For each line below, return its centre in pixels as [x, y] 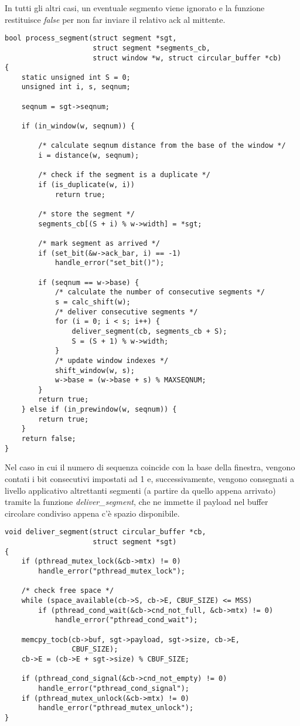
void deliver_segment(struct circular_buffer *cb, [105, 532]
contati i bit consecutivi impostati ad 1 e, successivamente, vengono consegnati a [149, 479]
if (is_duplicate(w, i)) [86, 185]
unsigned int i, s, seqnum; [76, 87]
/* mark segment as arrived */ [99, 243]
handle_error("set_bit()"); [110, 263]
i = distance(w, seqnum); [89, 156]
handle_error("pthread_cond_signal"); [114, 688]
